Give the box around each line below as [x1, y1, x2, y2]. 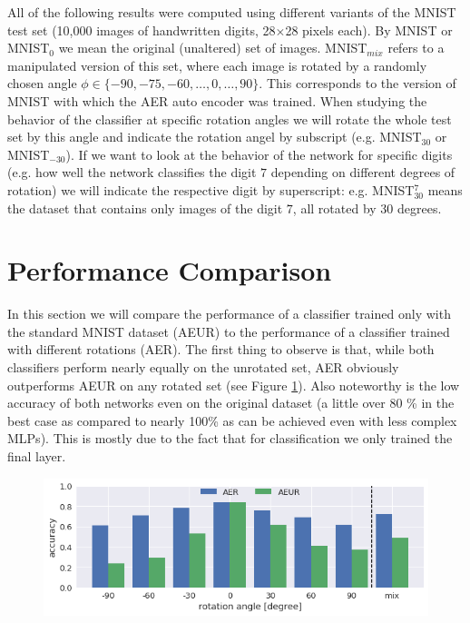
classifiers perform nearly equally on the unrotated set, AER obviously [7, 358, 399, 377]
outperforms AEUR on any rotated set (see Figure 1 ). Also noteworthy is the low [7, 375, 460, 394]
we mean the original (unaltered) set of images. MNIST [58, 38, 367, 57]
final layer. [7, 447, 66, 465]
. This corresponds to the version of [259, 74, 456, 93]
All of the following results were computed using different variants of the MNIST [7, 3, 456, 21]
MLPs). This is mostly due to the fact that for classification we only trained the [7, 429, 453, 448]
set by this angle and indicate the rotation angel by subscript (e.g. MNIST [7, 127, 422, 146]
